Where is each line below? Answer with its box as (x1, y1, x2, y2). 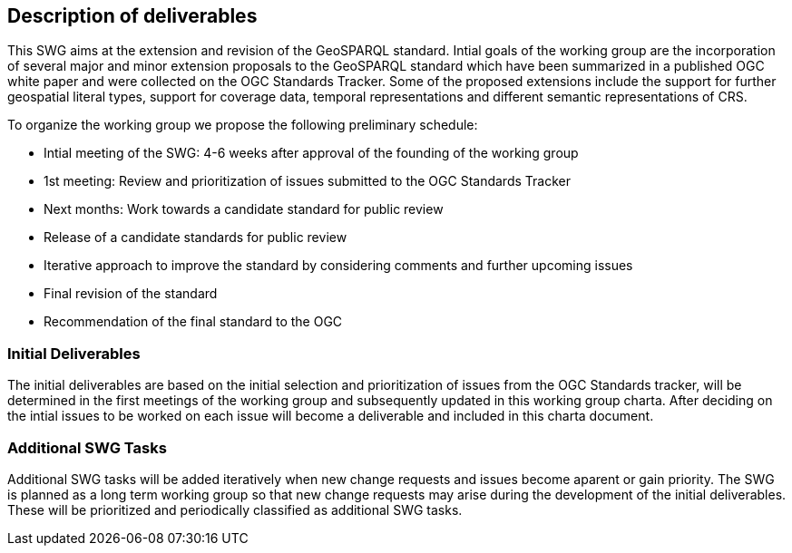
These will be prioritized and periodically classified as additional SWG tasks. (7, 501, 463, 518)
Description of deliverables (7, 5, 258, 27)
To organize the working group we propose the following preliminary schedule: (7, 117, 478, 133)
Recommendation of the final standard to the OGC (44, 314, 343, 330)
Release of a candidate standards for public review (44, 229, 347, 246)
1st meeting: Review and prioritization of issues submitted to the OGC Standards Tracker (44, 173, 571, 189)
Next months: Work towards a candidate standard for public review (44, 201, 444, 218)
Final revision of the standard (44, 286, 218, 302)
